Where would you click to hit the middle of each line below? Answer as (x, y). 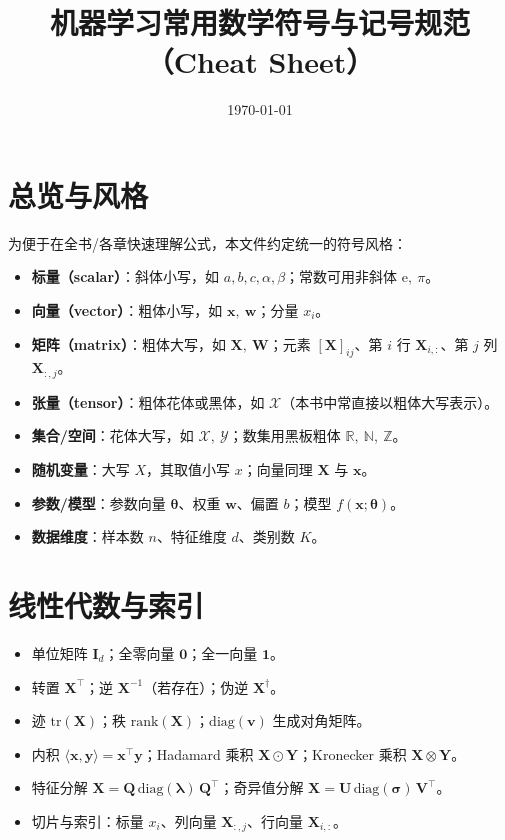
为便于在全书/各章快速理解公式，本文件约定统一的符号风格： (207, 242)
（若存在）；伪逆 (196, 686)
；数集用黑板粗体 (284, 435)
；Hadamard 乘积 (198, 753)
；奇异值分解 (261, 787)
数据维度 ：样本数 (87, 536)
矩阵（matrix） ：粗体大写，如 (128, 343)
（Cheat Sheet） (260, 61)
